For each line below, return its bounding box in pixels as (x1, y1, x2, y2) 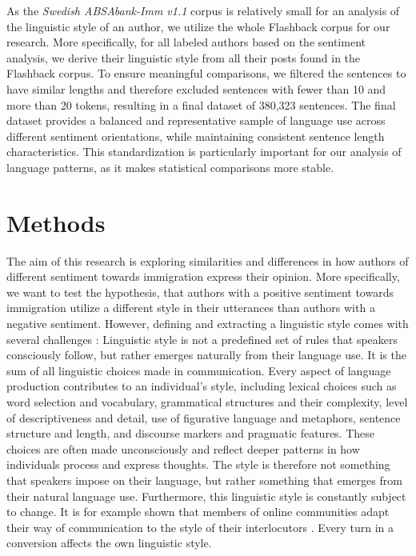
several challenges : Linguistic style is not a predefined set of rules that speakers (6, 330, 398, 347)
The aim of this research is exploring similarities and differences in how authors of (6, 252, 409, 269)
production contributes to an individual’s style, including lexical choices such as (6, 378, 397, 394)
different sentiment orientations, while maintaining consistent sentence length (6, 127, 385, 144)
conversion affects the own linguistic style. (6, 534, 212, 551)
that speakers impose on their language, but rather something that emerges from (6, 471, 402, 488)
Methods (6, 206, 106, 238)
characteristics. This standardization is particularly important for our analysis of (6, 143, 402, 160)
